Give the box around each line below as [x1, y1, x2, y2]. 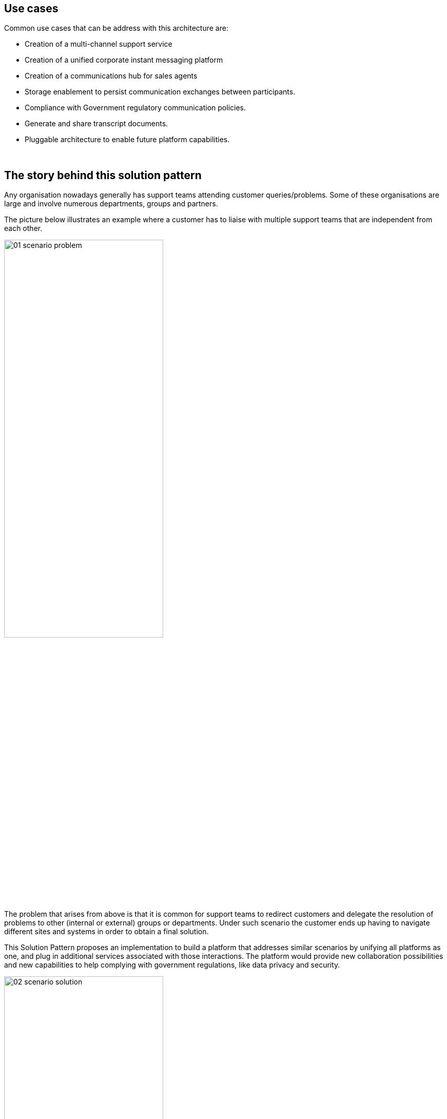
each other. [4, 224, 43, 233]
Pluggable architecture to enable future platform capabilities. [25, 135, 230, 144]
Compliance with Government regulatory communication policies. [25, 103, 246, 112]
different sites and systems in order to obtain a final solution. [4, 927, 209, 936]
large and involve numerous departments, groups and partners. [4, 199, 218, 208]
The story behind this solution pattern [4, 168, 202, 182]
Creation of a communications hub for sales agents [25, 71, 198, 81]
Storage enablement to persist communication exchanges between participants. [25, 87, 296, 97]
